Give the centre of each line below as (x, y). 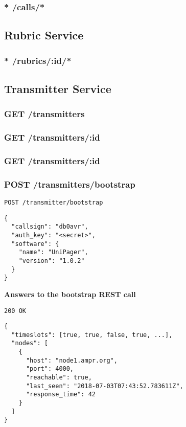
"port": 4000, (50, 369)
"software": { (35, 244)
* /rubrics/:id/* (38, 60)
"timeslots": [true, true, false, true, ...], (92, 335)
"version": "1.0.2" (52, 261)
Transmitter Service (58, 88)
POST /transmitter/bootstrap (54, 203)
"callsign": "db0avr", (50, 227)
